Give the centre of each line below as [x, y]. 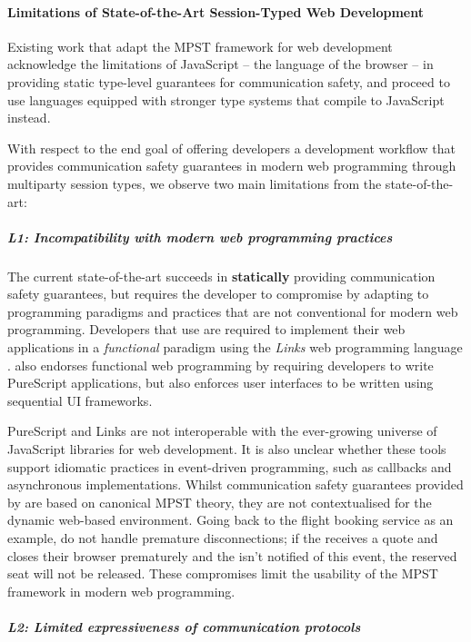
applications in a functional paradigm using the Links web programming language [235, 347]
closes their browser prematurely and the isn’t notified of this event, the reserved [232, 555]
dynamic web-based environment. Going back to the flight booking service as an [230, 520]
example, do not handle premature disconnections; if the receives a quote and [223, 538]
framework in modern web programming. [121, 591]
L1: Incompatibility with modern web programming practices [200, 237]
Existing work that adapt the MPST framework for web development [200, 46]
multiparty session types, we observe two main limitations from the [195, 183]
